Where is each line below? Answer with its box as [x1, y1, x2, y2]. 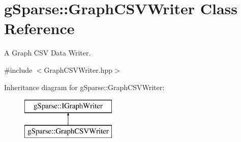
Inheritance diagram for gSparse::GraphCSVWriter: [4, 81, 165, 92]
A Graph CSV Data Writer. [4, 47, 91, 58]
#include [4, 64, 33, 75]
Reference [4, 18, 75, 39]
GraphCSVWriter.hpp [44, 64, 113, 75]
